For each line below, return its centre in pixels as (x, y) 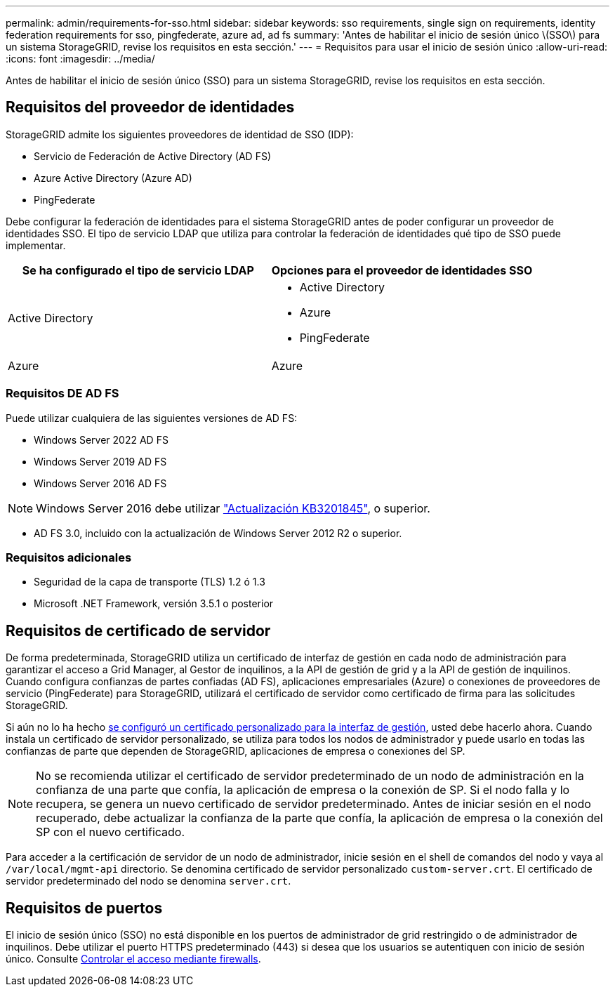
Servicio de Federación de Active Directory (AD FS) (152, 156)
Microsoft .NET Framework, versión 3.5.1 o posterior (154, 604)
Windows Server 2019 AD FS (100, 461)
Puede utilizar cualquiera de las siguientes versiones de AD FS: (152, 418)
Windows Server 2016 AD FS (100, 483)
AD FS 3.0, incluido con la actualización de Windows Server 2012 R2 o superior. (218, 533)
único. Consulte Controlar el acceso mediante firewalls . (133, 959)
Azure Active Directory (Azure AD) (113, 178)
